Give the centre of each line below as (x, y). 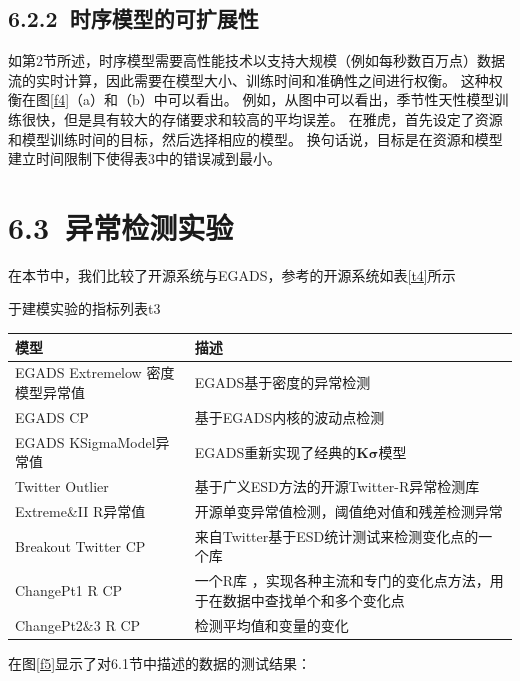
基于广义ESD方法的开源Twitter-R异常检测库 (337, 486)
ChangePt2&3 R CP (78, 624)
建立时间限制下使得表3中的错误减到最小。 (144, 158)
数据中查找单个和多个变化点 (313, 599)
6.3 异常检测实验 (121, 226)
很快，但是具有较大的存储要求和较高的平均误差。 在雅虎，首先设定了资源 (262, 118)
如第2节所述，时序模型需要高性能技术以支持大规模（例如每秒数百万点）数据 (256, 60)
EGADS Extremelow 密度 (95, 372)
